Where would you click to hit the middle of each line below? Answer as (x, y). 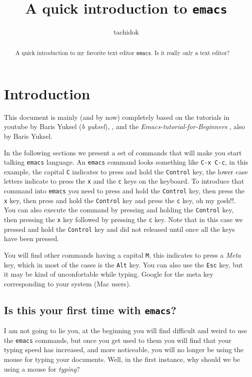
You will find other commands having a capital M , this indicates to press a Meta (123, 254)
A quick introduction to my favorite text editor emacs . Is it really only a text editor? (122, 52)
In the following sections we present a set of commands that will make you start (123, 152)
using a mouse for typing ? (42, 368)
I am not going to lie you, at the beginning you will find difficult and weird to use (126, 330)
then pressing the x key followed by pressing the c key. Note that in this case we (123, 219)
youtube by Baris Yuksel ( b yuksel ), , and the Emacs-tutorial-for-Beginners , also (125, 126)
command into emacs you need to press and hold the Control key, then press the (124, 191)
